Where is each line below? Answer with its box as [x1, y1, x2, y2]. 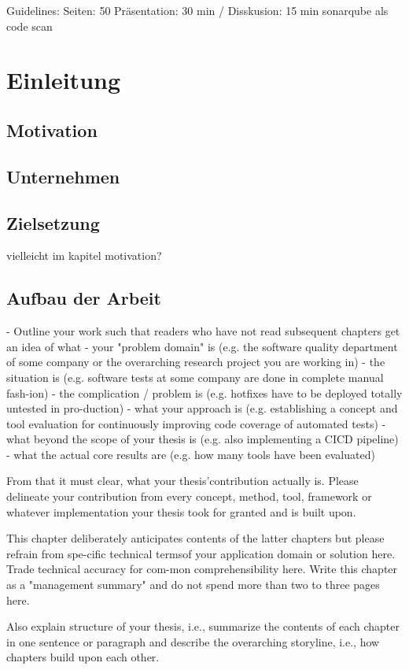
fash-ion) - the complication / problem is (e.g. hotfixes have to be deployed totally [6, 384, 403, 401]
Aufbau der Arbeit [6, 286, 161, 310]
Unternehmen [6, 164, 120, 188]
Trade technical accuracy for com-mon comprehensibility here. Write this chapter [6, 561, 398, 577]
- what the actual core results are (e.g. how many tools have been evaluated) [6, 446, 375, 462]
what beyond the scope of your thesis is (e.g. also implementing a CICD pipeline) [6, 431, 399, 447]
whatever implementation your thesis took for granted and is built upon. [6, 503, 356, 520]
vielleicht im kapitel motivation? [6, 247, 162, 264]
